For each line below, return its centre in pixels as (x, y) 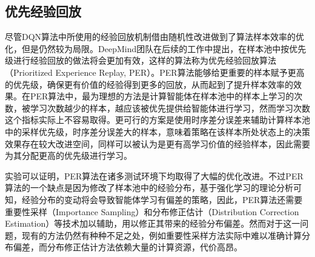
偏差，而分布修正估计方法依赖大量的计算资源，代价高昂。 (128, 247)
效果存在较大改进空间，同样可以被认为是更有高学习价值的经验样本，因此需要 (157, 143)
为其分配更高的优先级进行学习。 (68, 155)
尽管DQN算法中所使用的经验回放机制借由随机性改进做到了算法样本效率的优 (155, 37)
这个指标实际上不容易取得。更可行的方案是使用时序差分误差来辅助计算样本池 (157, 120)
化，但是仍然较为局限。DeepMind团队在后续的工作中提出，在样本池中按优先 (156, 48)
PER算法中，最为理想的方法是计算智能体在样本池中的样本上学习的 (162, 96)
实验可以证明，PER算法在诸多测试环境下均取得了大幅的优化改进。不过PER (154, 175)
